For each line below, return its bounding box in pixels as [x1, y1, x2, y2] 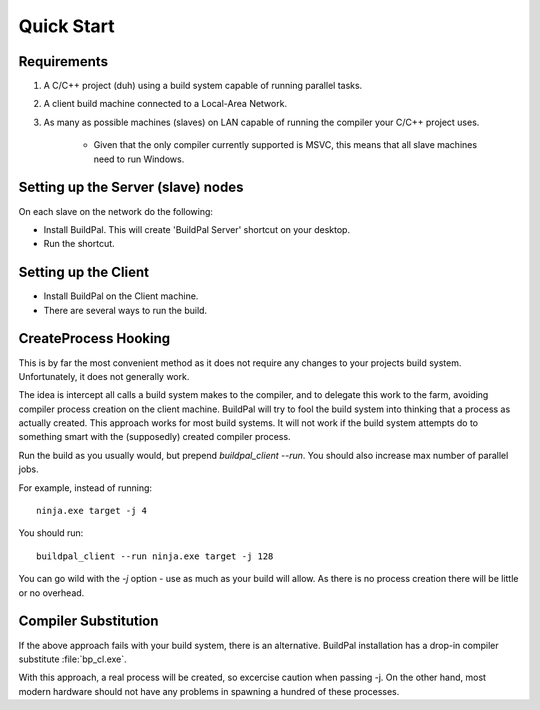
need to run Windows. [93, 153, 185, 165]
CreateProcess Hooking [18, 330, 171, 347]
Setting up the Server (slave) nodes [18, 179, 244, 196]
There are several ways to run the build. [43, 304, 208, 316]
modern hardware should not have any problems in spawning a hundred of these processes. [18, 685, 400, 697]
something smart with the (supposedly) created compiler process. [18, 431, 291, 443]
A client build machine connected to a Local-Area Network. [43, 98, 288, 110]
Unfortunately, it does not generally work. [18, 370, 190, 382]
